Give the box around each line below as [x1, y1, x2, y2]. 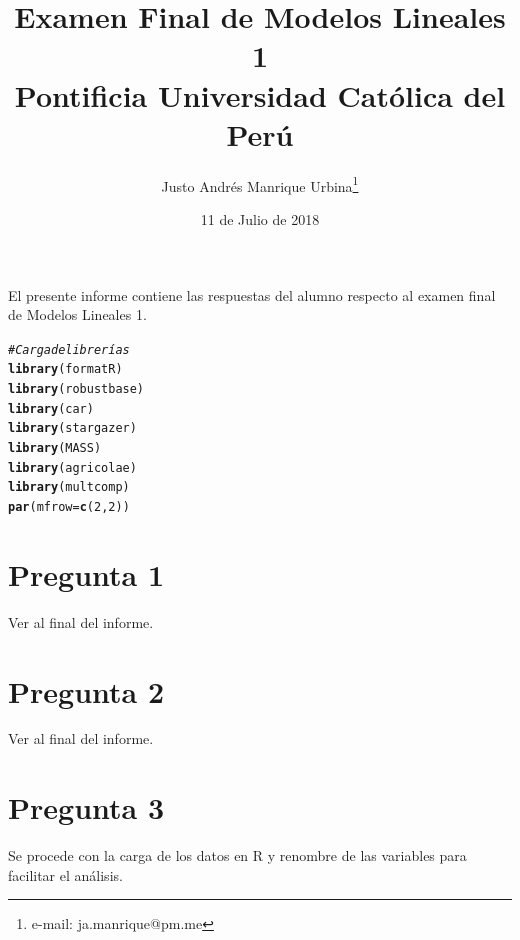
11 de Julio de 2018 [200, 208, 320, 229]
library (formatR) [8, 362, 123, 377]
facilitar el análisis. [8, 864, 123, 885]
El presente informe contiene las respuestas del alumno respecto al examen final [8, 284, 496, 305]
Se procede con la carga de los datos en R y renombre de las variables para [8, 845, 467, 866]
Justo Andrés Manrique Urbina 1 [161, 172, 359, 196]
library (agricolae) [8, 460, 137, 475]
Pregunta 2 [8, 670, 165, 711]
